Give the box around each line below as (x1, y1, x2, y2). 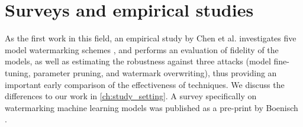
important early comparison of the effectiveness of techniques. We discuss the (5, 78, 285, 90)
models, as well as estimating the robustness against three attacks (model (5, 55, 271, 67)
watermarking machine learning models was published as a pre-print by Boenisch (5, 101, 298, 113)
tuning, (5, 66, 31, 79)
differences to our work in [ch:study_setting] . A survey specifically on (5, 90, 257, 102)
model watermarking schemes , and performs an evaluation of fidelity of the (5, 43, 279, 56)
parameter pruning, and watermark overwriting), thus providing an (33, 66, 277, 79)
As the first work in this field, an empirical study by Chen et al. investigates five (5, 32, 296, 44)
